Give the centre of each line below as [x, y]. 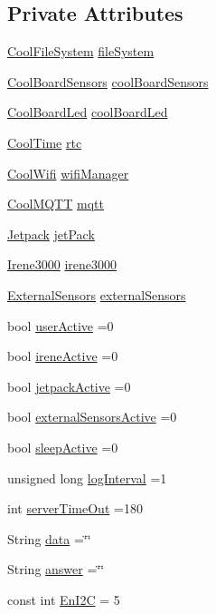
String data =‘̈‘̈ [49, 538]
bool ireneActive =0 [63, 356]
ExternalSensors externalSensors [97, 294]
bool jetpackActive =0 [69, 386]
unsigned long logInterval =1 [87, 478]
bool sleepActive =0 [63, 447]
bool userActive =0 [61, 325]
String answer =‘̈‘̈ [56, 569]
